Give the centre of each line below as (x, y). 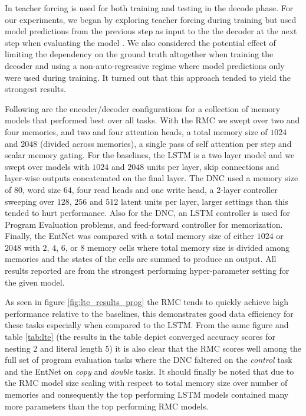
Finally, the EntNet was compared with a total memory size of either (129, 236)
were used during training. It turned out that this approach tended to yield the (148, 77)
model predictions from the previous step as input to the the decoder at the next (151, 31)
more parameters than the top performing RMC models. (107, 406)
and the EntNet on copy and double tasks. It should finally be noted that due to (149, 371)
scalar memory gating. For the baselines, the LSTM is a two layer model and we (150, 155)
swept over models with (47, 166)
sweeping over (30, 201)
